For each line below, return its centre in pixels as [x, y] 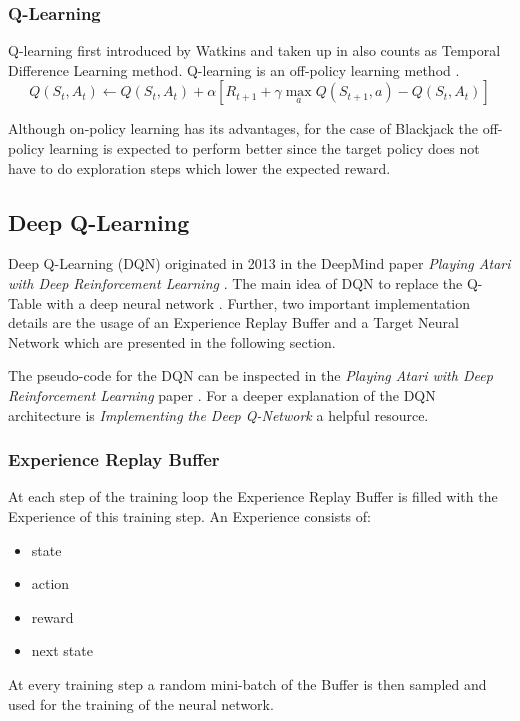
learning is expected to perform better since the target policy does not [264, 148]
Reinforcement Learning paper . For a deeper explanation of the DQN [222, 394]
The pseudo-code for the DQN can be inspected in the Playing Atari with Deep [250, 375]
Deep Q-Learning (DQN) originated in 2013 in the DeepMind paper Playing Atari [259, 263]
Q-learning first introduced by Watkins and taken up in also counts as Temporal [254, 50]
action [50, 583]
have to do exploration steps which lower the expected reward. [199, 167]
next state [62, 650]
